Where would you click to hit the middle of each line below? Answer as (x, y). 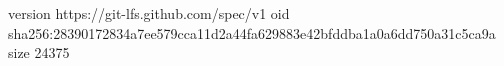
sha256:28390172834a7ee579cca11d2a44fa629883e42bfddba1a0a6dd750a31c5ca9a (252, 32)
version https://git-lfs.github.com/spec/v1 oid (149, 13)
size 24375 (39, 52)
